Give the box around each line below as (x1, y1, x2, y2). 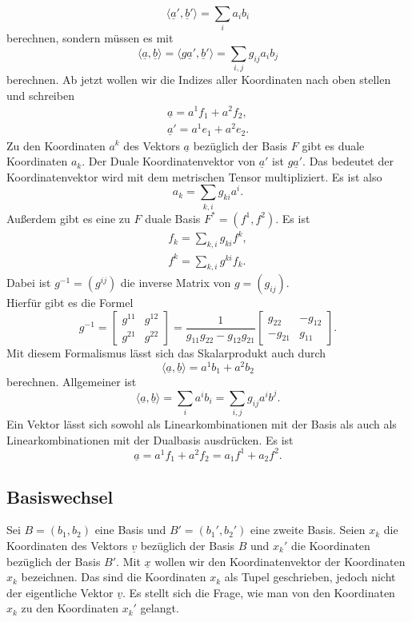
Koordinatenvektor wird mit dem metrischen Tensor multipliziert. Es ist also (6, 168, 382, 185)
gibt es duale (302, 137, 365, 154)
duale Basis (145, 209, 201, 226)
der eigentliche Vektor (6, 584, 114, 600)
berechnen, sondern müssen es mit (6, 30, 174, 46)
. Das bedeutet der (302, 153, 394, 169)
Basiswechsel (6, 484, 114, 508)
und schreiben (6, 86, 74, 103)
